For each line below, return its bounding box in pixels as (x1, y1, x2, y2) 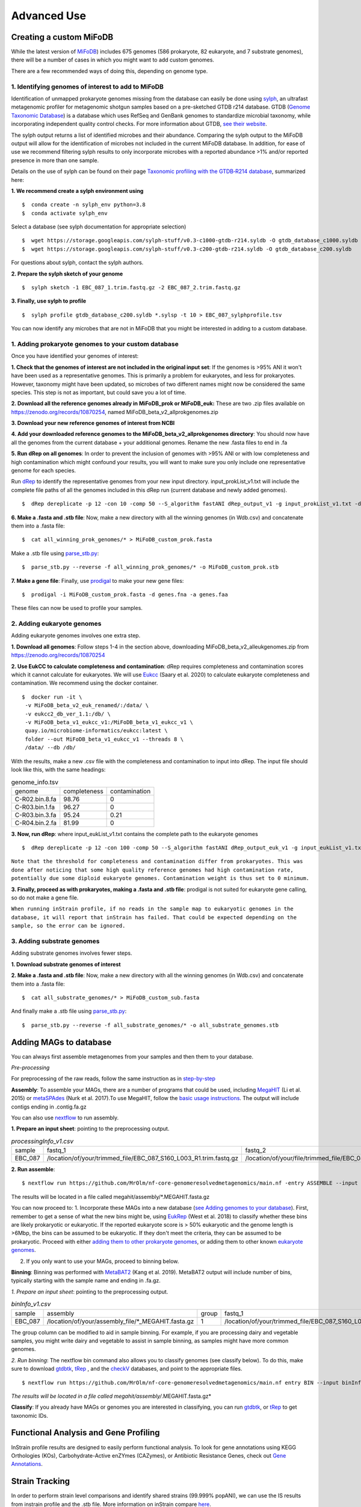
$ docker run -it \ (22, 693, 82, 700)
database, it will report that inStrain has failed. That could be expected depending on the (11, 914, 297, 920)
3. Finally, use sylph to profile (11, 297, 87, 304)
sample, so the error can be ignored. (11, 922, 126, 930)
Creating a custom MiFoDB (11, 32, 114, 42)
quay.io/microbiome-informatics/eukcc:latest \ (25, 727, 168, 734)
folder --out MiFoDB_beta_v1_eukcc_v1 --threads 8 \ (25, 735, 184, 743)
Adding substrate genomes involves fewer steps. (11, 949, 132, 957)
